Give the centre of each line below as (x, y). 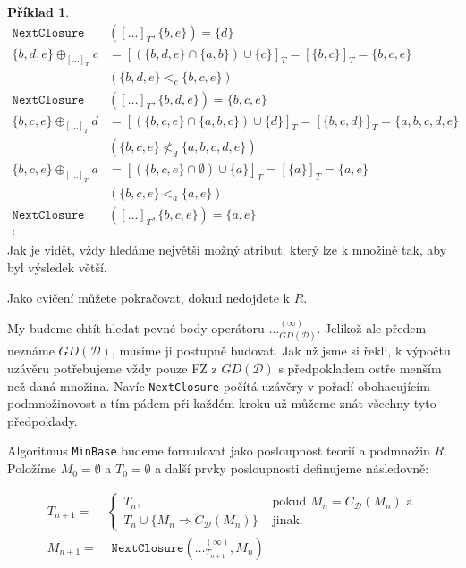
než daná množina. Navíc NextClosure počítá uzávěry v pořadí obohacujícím (219, 385)
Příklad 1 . (38, 12)
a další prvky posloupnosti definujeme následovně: (292, 468)
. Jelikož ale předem (372, 327)
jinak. (288, 521)
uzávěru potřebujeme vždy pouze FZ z (112, 368)
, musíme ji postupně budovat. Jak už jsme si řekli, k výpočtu (281, 351)
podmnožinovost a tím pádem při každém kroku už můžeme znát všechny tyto (222, 403)
